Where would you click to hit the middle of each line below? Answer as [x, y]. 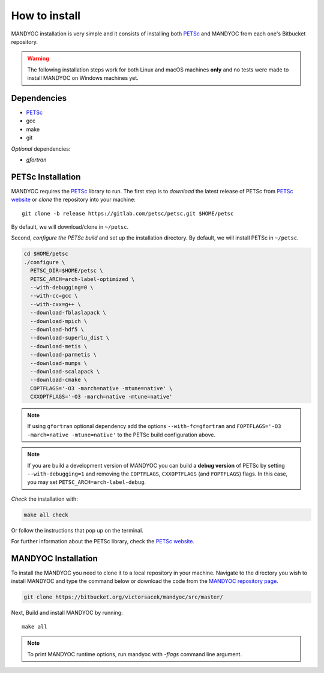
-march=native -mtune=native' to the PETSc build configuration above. [121, 435]
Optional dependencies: [41, 149]
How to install [46, 16]
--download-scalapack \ [65, 371]
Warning [38, 59]
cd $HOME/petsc [46, 254]
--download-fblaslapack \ [68, 313]
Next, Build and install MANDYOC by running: [67, 613]
